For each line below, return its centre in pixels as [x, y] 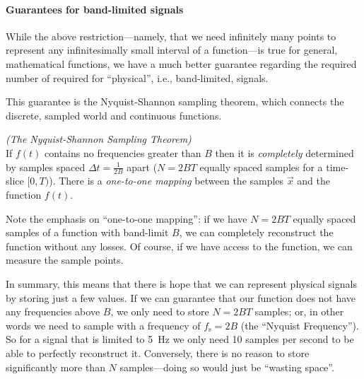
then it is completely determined [284, 152]
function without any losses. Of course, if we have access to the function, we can [179, 246]
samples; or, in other [299, 311]
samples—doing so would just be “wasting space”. [227, 367]
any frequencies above [53, 311]
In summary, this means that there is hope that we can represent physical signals [181, 283]
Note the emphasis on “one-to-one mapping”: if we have [127, 218]
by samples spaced [46, 167]
